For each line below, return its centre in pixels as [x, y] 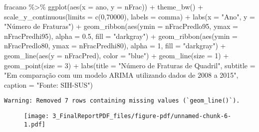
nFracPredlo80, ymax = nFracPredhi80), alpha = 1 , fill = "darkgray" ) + [115, 46]
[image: [37, 116]
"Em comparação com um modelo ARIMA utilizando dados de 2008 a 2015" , [121, 75]
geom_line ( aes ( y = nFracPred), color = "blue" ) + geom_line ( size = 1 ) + [117, 55]
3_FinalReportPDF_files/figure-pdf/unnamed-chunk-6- [142, 116]
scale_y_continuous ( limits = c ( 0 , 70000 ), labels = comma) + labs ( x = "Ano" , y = [129, 16]
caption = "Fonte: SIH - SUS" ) [48, 84]
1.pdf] [35, 124]
